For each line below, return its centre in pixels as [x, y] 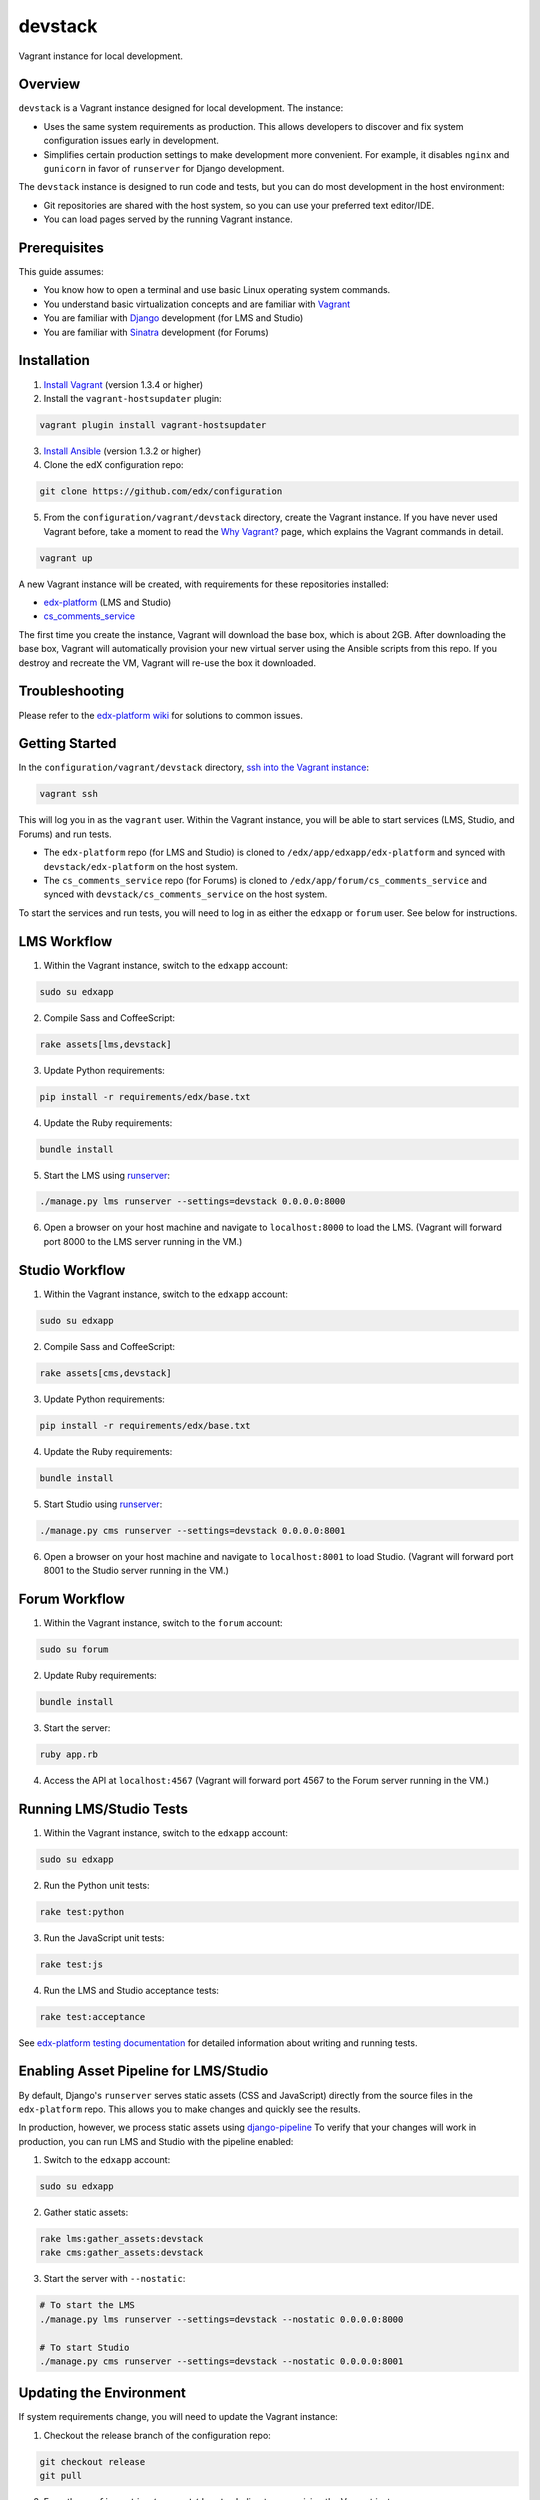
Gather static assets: [86, 2212]
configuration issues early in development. [131, 141]
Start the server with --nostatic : [114, 2279]
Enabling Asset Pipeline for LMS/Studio [143, 2071]
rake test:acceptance [92, 2016]
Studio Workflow [72, 1270]
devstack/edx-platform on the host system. [141, 866]
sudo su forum [74, 1649]
